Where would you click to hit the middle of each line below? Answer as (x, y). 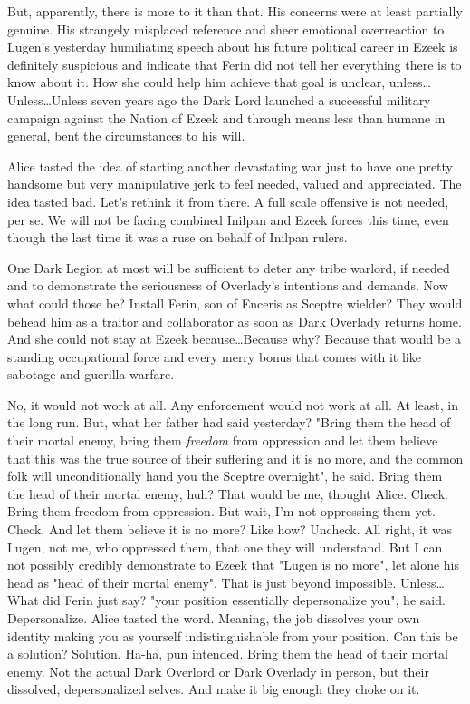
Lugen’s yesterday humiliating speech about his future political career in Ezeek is (233, 47)
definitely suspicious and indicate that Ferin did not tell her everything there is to (235, 64)
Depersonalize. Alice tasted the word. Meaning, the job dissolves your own (214, 618)
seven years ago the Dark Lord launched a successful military (261, 99)
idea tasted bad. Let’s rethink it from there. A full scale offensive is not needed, (228, 201)
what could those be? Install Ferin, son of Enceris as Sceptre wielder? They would (235, 303)
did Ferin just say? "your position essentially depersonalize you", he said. (244, 600)
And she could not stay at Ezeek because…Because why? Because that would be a (235, 339)
